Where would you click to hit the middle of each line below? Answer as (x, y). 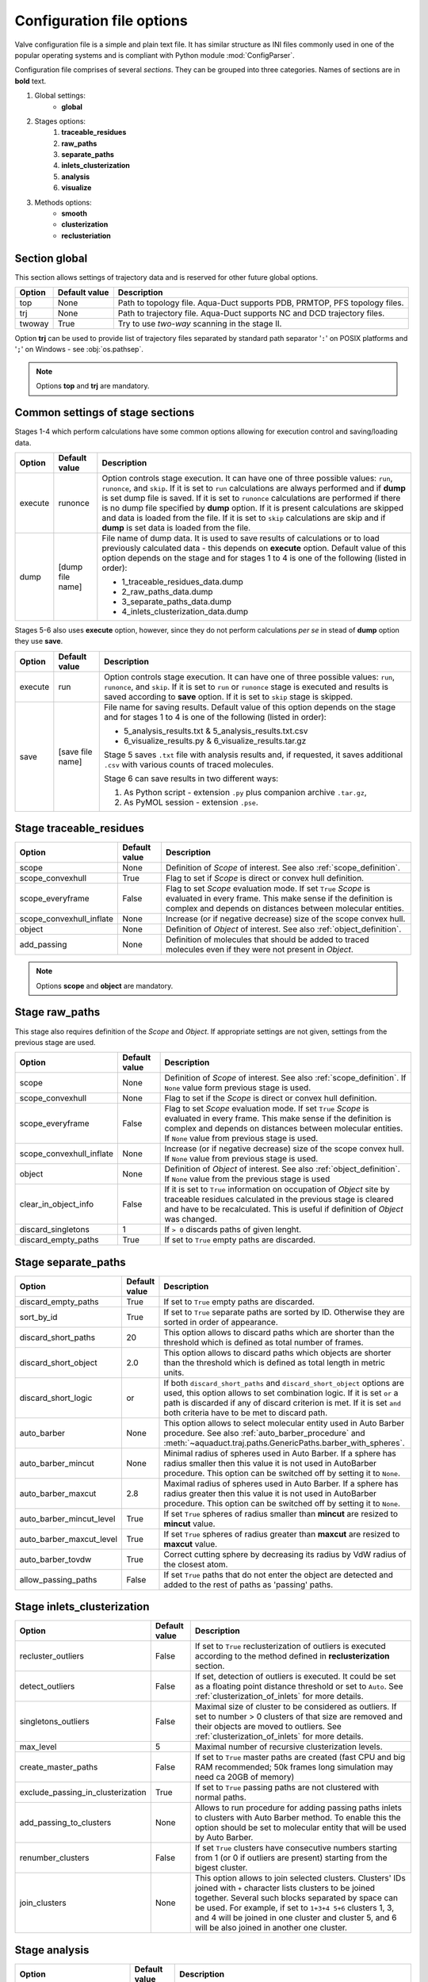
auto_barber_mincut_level (67, 1518)
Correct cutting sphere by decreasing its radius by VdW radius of (285, 1554)
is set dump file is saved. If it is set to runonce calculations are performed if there (251, 498)
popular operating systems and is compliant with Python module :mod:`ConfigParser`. (155, 55)
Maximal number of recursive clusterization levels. (289, 1747)
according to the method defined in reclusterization (292, 1656)
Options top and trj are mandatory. (93, 386)
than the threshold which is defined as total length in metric (275, 1362)
